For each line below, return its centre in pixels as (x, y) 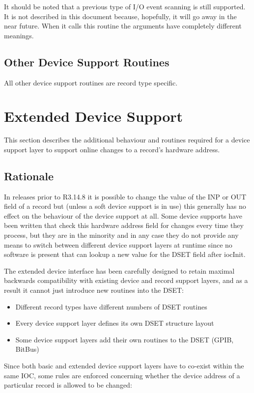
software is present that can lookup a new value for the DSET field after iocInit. (125, 254)
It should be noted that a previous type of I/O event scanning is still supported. (125, 6)
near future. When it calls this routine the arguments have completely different (123, 26)
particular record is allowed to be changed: (68, 385)
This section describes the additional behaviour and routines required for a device (127, 140)
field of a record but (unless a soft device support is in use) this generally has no (125, 206)
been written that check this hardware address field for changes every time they (124, 225)
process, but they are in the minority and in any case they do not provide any (121, 235)
